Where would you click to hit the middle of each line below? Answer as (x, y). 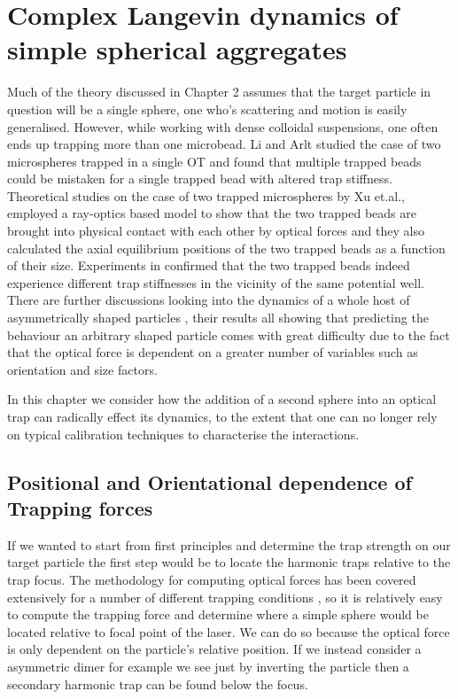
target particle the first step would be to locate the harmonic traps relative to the (229, 562)
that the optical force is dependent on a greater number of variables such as (213, 352)
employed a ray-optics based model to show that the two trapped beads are (212, 213)
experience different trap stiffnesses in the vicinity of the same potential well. (216, 282)
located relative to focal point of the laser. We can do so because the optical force (229, 631)
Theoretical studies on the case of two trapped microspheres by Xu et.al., (206, 195)
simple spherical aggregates (177, 49)
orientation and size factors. (82, 369)
